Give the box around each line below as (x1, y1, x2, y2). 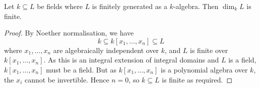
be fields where (37, 1, 83, 11)
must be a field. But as (46, 64, 117, 74)
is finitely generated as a (92, 1, 167, 11)
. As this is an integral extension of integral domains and (43, 54, 219, 65)
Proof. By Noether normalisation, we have (4, 27, 134, 38)
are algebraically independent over (53, 44, 159, 55)
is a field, (228, 54, 256, 65)
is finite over (190, 44, 228, 55)
